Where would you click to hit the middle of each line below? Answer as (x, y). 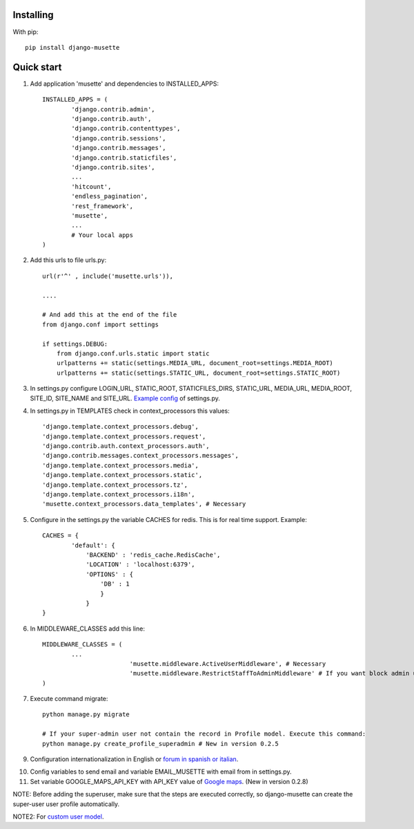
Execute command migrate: (69, 699)
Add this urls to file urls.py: (68, 260)
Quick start (37, 67)
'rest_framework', (102, 206)
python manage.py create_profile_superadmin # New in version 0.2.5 (160, 744)
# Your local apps (102, 235)
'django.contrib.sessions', (119, 138)
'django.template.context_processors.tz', (115, 485)
